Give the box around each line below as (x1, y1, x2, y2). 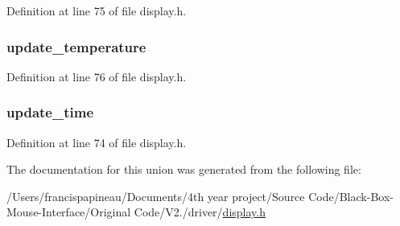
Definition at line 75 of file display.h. (6, 2, 187, 18)
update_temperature (6, 36, 146, 56)
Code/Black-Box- (308, 187, 394, 204)
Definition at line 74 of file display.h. (6, 134, 187, 150)
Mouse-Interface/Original (6, 203, 131, 220)
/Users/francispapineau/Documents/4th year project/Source (6, 187, 305, 204)
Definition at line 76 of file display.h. (6, 68, 187, 84)
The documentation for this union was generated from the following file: (6, 161, 361, 178)
